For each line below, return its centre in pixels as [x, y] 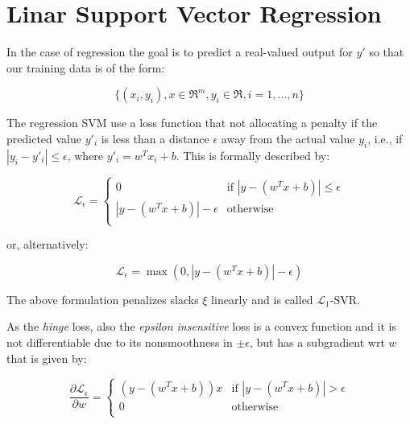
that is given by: [47, 358]
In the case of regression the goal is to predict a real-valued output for [180, 52]
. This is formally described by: [253, 155]
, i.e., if [385, 138]
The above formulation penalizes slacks [103, 299]
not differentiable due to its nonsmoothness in [120, 342]
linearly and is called [262, 299]
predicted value [44, 138]
